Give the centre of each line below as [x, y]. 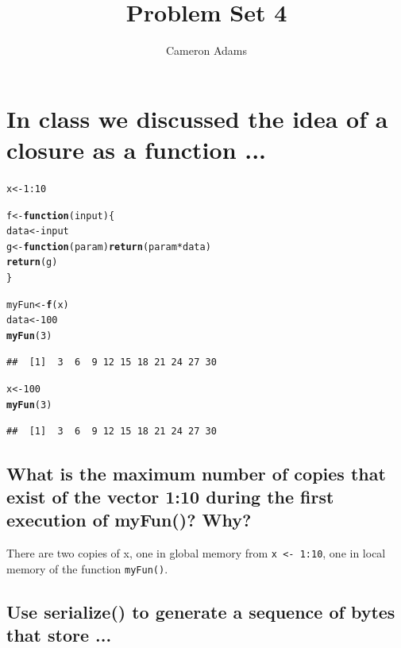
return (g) [32, 262]
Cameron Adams [206, 50]
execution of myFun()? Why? [129, 520]
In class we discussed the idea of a [197, 118]
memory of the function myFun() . [87, 568]
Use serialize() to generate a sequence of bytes [201, 611]
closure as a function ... [137, 149]
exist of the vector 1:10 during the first [170, 497]
